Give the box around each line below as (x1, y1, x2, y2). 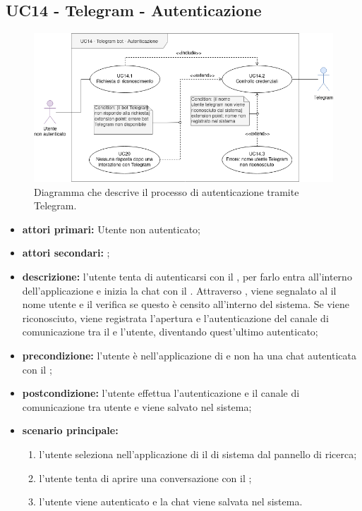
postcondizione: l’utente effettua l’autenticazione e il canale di (22, 386, 300, 400)
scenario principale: (22, 423, 119, 438)
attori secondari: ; (22, 245, 110, 260)
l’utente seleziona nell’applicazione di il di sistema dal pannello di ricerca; (39, 447, 357, 461)
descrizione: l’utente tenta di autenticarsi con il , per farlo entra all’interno (22, 269, 352, 284)
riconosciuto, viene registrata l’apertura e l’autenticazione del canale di (22, 310, 329, 325)
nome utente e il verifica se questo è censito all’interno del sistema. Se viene (22, 297, 349, 312)
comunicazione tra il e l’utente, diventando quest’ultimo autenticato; (22, 324, 318, 339)
